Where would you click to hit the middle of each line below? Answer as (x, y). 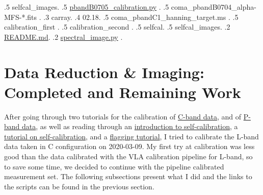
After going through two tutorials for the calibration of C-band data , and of (123, 116)
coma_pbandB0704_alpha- (214, 7)
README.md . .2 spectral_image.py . (63, 36)
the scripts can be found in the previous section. (79, 186)
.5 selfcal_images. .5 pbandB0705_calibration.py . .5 (87, 7)
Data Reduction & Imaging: (104, 72)
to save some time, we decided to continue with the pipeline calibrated (114, 166)
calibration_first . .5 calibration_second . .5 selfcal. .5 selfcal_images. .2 (117, 27)
